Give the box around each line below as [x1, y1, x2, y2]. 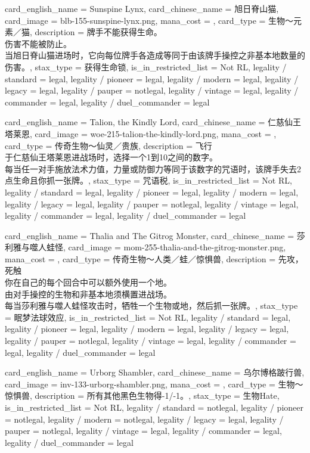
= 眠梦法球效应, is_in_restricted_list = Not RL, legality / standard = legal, [5, 311, 291, 323]
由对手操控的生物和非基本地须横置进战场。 [5, 287, 172, 300]
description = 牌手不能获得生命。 [35, 26, 162, 38]
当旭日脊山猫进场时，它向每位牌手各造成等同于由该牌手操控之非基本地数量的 [5, 49, 305, 61]
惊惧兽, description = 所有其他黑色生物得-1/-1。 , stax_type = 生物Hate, [5, 389, 280, 402]
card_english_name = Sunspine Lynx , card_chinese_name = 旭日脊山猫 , [5, 2, 279, 14]
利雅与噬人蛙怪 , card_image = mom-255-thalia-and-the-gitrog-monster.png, [5, 241, 286, 253]
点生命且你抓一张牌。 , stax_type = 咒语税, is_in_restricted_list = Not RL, [5, 174, 292, 187]
